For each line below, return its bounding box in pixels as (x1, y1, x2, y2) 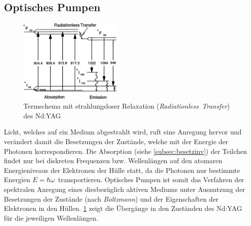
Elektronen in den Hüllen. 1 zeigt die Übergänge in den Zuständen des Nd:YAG (4, 203, 242, 213)
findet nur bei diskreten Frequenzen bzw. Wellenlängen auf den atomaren (4, 155, 223, 166)
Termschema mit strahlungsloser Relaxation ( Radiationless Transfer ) (23, 101, 230, 111)
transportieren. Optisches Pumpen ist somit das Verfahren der (58, 174, 244, 185)
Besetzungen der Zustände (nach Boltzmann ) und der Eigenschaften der (4, 193, 219, 204)
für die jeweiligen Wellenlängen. (4, 212, 98, 223)
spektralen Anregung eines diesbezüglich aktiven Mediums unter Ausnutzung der (4, 184, 245, 194)
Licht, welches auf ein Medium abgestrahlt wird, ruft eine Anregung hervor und (4, 127, 242, 137)
